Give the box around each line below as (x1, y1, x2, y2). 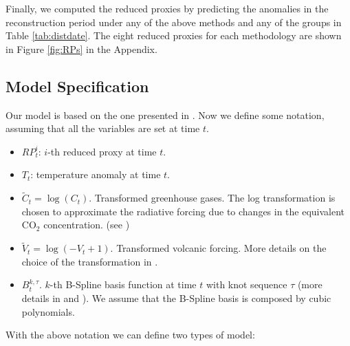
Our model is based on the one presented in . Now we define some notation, (6, 107, 325, 122)
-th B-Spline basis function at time (50, 277, 197, 292)
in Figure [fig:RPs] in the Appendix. (6, 41, 157, 56)
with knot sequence (206, 277, 287, 292)
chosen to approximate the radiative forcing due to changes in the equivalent (21, 204, 345, 218)
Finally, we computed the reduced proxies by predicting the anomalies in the (6, 1, 329, 15)
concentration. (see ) (43, 217, 130, 232)
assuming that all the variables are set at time (6, 121, 200, 136)
